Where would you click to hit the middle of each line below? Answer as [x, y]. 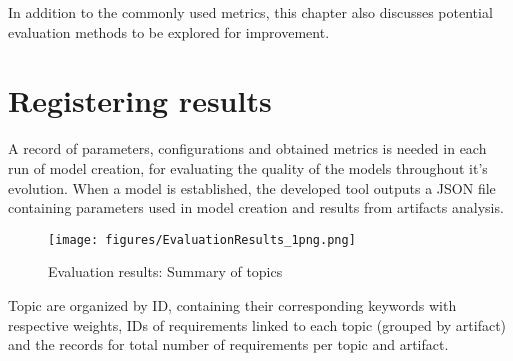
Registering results [140, 100]
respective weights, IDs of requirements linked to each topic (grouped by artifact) [257, 324]
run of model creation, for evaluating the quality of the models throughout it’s [248, 167]
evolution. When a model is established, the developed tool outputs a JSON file [252, 187]
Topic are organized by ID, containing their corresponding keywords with [232, 304]
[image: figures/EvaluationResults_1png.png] [202, 239]
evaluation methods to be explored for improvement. [169, 31]
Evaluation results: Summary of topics [165, 271]
